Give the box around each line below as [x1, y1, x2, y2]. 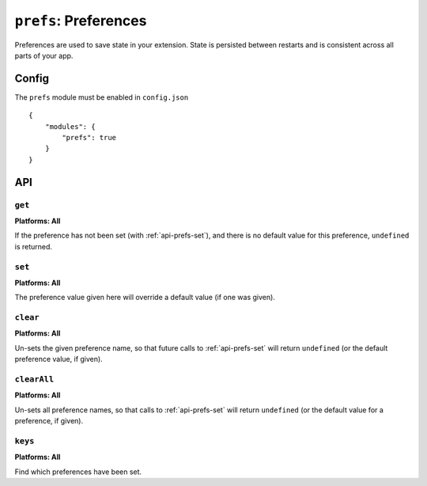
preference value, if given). [14, 355, 103, 364]
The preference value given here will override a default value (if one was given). [14, 293, 276, 302]
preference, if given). [14, 416, 83, 426]
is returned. [14, 241, 53, 251]
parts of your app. [14, 51, 74, 60]
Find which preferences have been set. [14, 467, 142, 477]
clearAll [14, 374, 55, 384]
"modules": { [44, 122, 96, 131]
